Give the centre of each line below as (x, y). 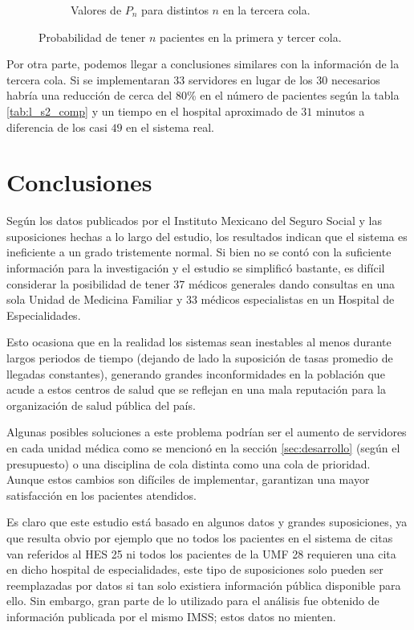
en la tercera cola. (266, 10)
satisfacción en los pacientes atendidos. (101, 495)
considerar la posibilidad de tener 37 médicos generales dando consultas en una (201, 283)
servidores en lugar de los (250, 79)
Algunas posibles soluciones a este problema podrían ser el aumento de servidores (207, 432)
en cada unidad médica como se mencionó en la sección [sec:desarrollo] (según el (203, 448)
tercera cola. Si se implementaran (88, 79)
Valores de (96, 10)
